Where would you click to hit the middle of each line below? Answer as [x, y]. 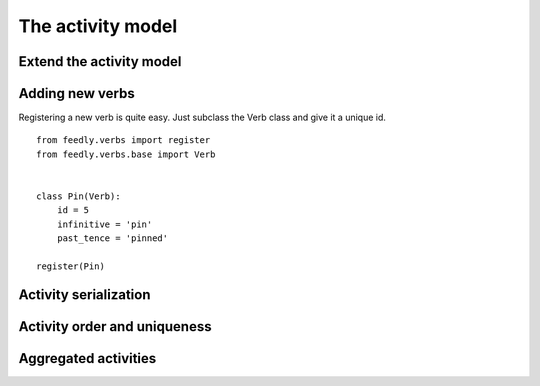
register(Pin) [70, 266]
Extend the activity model [100, 61]
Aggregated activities [87, 358]
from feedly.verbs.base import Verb [126, 154]
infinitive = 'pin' [104, 224]
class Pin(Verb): [78, 196]
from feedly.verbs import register [123, 140]
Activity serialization [84, 294]
